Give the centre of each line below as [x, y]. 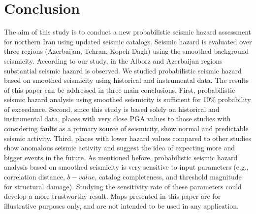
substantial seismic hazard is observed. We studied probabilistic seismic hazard [123, 70]
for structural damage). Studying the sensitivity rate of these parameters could [123, 186]
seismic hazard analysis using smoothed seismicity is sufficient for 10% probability [128, 99]
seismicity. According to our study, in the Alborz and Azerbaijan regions [113, 60]
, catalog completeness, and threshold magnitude [168, 177]
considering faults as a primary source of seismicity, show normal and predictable [126, 128]
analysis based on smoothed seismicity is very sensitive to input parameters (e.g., [126, 167]
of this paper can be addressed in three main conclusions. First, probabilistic [120, 89]
